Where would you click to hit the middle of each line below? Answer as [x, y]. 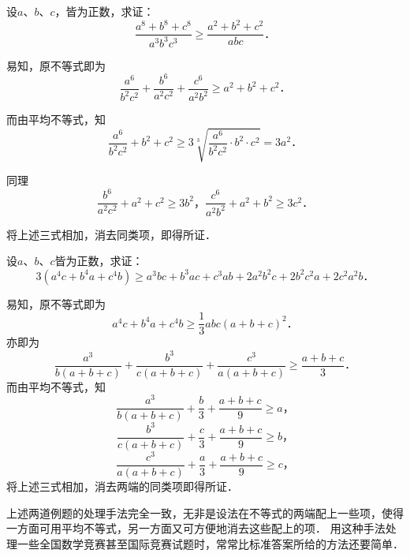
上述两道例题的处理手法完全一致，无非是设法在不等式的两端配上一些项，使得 [205, 512]
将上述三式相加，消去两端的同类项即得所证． [122, 486]
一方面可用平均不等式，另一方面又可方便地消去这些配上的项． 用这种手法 [196, 528]
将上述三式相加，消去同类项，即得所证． [111, 234]
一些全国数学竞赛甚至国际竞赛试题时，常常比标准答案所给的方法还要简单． [210, 543]
